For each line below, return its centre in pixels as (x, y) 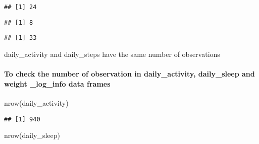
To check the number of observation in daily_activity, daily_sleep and (129, 74)
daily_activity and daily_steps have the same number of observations (112, 54)
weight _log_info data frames (57, 83)
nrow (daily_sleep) (32, 135)
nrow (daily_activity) (36, 102)
